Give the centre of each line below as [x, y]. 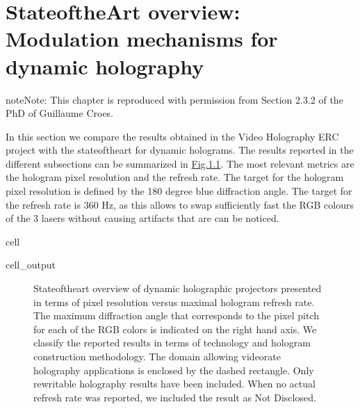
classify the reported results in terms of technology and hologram [172, 343]
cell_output [31, 265]
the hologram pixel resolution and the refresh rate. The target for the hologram [175, 177]
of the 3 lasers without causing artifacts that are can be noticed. [142, 218]
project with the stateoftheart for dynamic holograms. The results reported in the [180, 150]
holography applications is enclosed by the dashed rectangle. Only [174, 370]
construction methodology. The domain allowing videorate [157, 356]
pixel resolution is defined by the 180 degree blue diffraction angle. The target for [179, 191]
